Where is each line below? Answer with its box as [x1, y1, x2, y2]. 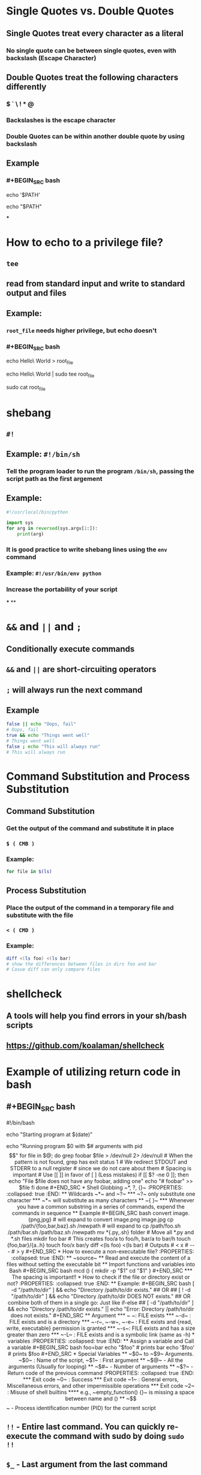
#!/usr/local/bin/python [6, 509, 68, 515]
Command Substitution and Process [6, 769, 190, 783]
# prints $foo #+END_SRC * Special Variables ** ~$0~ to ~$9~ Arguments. [8, 1350, 194, 1357]
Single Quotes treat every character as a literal [6, 28, 184, 39]
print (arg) [17, 531, 44, 537]
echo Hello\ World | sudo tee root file [6, 370, 95, 379]
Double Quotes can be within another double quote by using [6, 132, 185, 140]
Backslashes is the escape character [6, 116, 116, 124]
